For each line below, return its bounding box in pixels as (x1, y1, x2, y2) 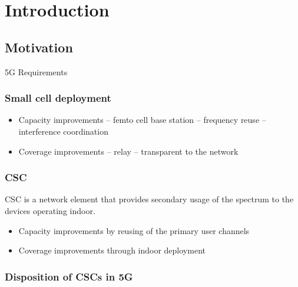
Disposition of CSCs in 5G (5, 269, 133, 283)
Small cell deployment (5, 91, 111, 105)
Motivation (5, 38, 73, 56)
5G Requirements (5, 65, 68, 78)
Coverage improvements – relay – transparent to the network (18, 145, 239, 157)
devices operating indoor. (5, 204, 95, 216)
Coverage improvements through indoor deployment (18, 244, 206, 256)
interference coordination (18, 125, 108, 137)
